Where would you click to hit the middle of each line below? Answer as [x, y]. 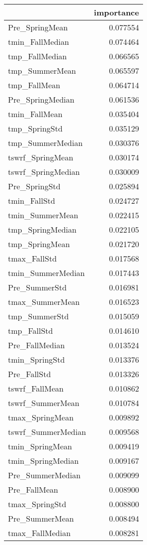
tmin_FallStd [32, 201]
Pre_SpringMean [38, 27]
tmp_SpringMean [39, 244]
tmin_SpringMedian [43, 461]
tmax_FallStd [33, 258]
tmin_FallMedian [38, 42]
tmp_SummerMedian [45, 143]
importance [116, 12]
